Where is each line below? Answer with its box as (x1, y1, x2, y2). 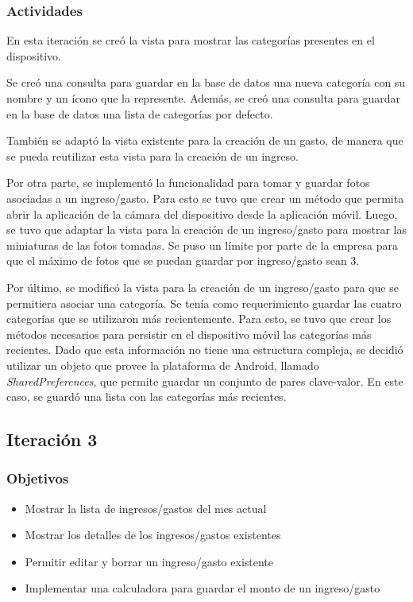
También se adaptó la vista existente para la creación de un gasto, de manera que (6, 132, 403, 149)
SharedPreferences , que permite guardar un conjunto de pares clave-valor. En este (6, 372, 403, 389)
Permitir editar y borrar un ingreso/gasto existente (25, 553, 274, 569)
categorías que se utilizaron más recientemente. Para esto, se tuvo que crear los (6, 310, 392, 327)
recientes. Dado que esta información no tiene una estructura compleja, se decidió (6, 341, 403, 358)
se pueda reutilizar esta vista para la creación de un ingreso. (6, 147, 299, 164)
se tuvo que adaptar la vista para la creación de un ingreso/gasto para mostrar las (6, 221, 407, 238)
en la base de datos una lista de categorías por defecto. (6, 105, 273, 122)
